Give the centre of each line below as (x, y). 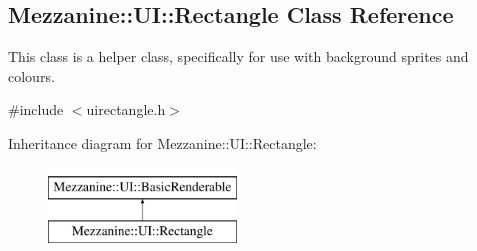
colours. (31, 75)
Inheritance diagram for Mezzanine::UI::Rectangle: (162, 142)
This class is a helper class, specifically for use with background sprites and (238, 56)
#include (36, 109)
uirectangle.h (126, 109)
